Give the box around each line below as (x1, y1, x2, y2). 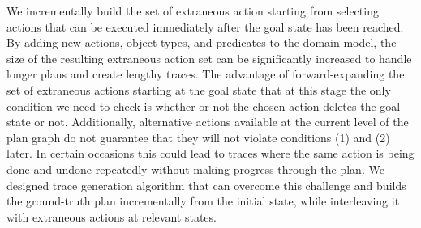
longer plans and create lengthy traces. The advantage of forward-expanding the (6, 65, 405, 82)
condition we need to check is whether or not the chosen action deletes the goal (6, 97, 401, 114)
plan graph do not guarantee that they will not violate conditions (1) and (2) (6, 129, 390, 146)
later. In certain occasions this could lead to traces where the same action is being (6, 145, 415, 162)
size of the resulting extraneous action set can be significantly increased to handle (6, 49, 412, 66)
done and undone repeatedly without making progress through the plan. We (6, 160, 384, 177)
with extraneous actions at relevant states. (6, 208, 217, 225)
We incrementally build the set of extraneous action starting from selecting (6, 2, 379, 19)
